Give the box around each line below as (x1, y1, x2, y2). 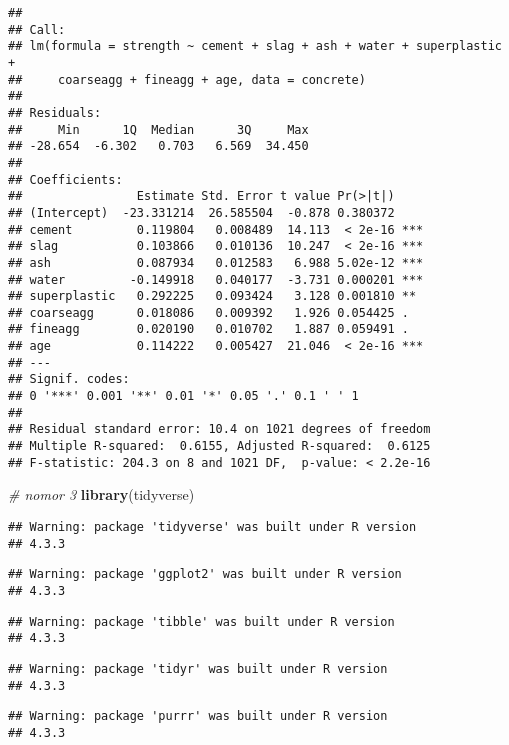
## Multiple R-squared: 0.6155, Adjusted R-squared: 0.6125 (8, 439, 431, 454)
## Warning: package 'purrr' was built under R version (8, 709, 388, 724)
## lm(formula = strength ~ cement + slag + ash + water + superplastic (8, 39, 502, 54)
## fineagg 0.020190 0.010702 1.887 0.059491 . (8, 322, 409, 337)
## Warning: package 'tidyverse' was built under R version (8, 519, 417, 534)
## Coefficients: (8, 172, 123, 187)
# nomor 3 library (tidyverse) (8, 484, 195, 505)
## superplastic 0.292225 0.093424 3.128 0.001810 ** (8, 289, 417, 304)
